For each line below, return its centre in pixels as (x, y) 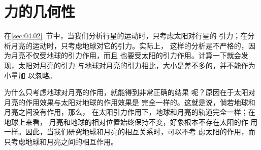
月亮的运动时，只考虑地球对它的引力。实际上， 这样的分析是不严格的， (129, 45)
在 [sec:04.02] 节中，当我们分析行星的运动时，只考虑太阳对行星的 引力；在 (126, 36)
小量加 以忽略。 (30, 75)
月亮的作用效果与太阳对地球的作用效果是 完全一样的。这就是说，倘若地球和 (130, 102)
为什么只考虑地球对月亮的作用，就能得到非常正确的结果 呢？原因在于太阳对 (130, 92)
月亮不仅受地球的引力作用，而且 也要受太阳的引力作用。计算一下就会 (126, 55)
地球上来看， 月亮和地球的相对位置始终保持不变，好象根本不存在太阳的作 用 (131, 121)
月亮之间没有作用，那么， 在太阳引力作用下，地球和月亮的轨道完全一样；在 (130, 112)
